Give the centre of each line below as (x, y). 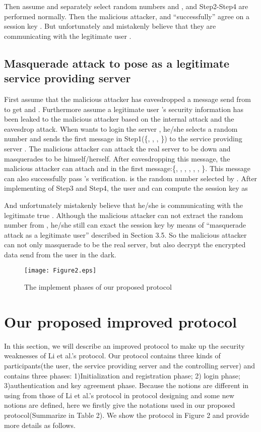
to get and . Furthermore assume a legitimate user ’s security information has (124, 109)
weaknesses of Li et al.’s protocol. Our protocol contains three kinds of (112, 356)
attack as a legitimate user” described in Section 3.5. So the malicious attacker (125, 234)
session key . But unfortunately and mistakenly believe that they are (110, 26)
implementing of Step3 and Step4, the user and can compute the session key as (126, 188)
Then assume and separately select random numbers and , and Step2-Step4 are (126, 6)
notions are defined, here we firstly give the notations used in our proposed (120, 405)
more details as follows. (40, 425)
